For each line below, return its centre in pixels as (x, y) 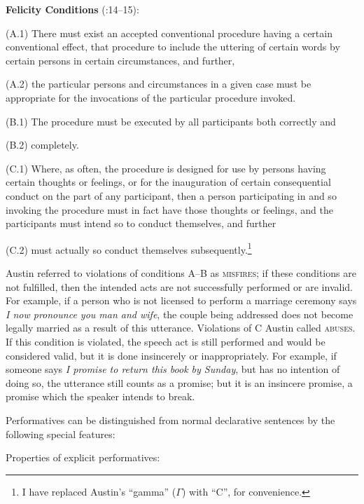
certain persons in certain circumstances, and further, (120, 60)
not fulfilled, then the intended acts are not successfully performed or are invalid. (179, 286)
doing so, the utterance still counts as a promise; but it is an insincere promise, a (179, 382)
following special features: (61, 434)
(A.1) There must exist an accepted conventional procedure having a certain (169, 33)
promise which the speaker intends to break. (100, 396)
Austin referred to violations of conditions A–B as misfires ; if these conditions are (181, 272)
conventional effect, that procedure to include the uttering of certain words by (173, 47)
